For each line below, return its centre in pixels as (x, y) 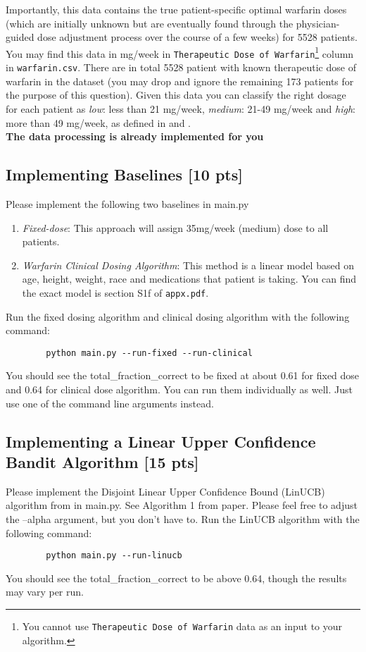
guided (20, 37)
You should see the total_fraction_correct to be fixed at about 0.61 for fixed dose (183, 375)
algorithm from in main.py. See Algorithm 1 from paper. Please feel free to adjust (182, 505)
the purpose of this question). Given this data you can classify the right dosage (176, 95)
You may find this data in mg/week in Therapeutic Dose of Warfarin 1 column (180, 52)
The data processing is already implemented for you (135, 136)
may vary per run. (45, 592)
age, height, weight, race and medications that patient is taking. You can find (189, 279)
